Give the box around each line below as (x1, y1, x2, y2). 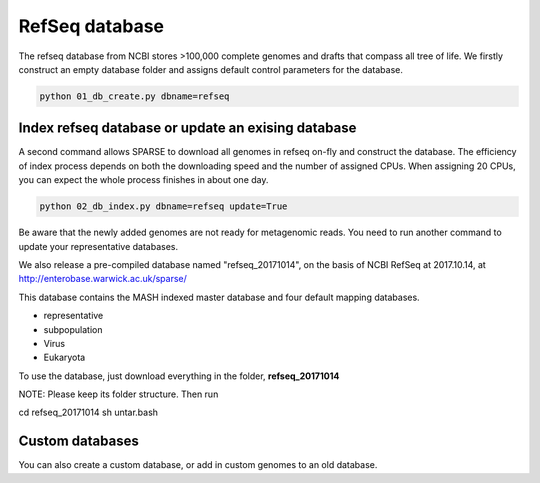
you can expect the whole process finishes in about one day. (18, 174, 269, 186)
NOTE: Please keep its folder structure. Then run (18, 388, 219, 400)
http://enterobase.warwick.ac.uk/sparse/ (18, 273, 187, 285)
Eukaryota (43, 351, 86, 364)
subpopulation (43, 323, 103, 335)
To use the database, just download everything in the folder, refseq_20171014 (18, 370, 340, 382)
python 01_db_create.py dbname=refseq (39, 90, 230, 102)
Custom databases (18, 433, 139, 450)
